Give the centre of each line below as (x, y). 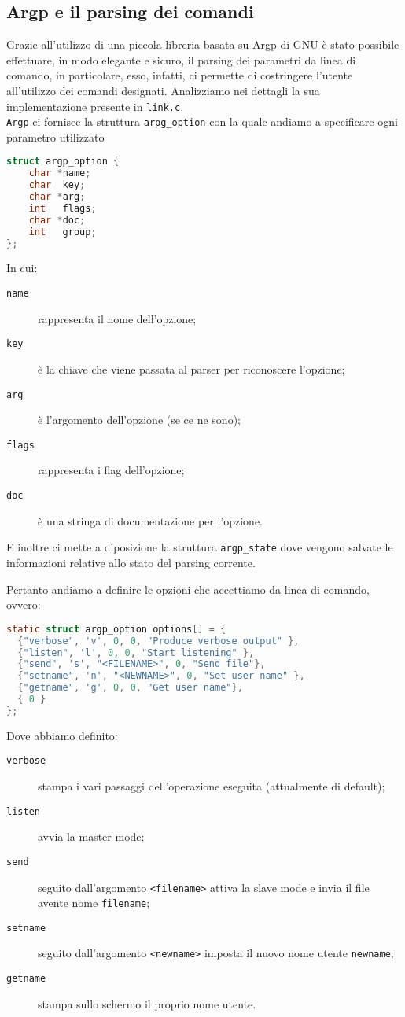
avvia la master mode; (91, 836)
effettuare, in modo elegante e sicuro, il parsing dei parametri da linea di (181, 59)
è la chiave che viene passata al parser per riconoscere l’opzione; (191, 368)
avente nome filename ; (94, 903)
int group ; (63, 232)
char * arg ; (57, 197)
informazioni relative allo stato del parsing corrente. (131, 562)
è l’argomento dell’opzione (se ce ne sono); (139, 420)
